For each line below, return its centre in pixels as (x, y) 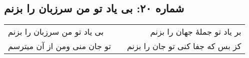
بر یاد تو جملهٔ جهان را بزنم (196, 32)
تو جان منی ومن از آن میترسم (59, 46)
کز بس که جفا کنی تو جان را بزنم (184, 46)
